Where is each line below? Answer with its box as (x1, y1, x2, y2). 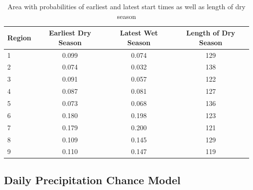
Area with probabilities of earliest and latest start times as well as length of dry (7, 1, 246, 11)
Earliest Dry (49, 28, 91, 38)
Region (7, 32, 31, 42)
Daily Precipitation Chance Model (4, 172, 181, 187)
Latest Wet (120, 28, 158, 38)
